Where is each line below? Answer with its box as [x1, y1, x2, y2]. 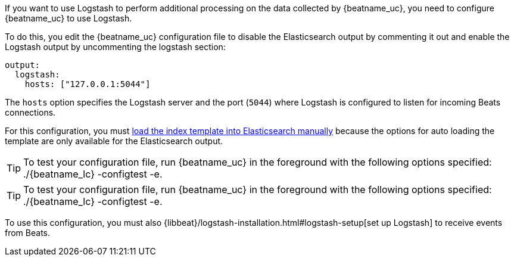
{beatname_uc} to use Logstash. [5, 13, 132, 23]
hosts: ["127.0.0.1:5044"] [24, 79, 151, 89]
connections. [5, 107, 56, 117]
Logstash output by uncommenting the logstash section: [5, 42, 226, 52]
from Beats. [5, 228, 51, 238]
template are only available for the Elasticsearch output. [5, 136, 223, 146]
